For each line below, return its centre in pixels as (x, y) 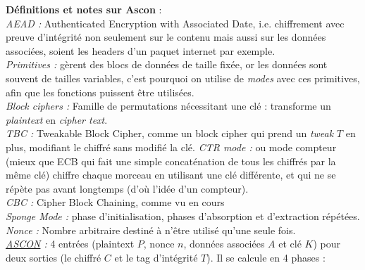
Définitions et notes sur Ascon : (84, 9)
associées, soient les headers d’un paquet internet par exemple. (141, 50)
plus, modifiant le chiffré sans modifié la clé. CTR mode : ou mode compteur (171, 147)
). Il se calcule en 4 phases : (266, 257)
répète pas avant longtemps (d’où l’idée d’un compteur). (127, 188)
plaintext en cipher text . (57, 119)
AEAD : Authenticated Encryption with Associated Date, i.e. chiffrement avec (175, 23)
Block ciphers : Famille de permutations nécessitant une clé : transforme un (168, 106)
